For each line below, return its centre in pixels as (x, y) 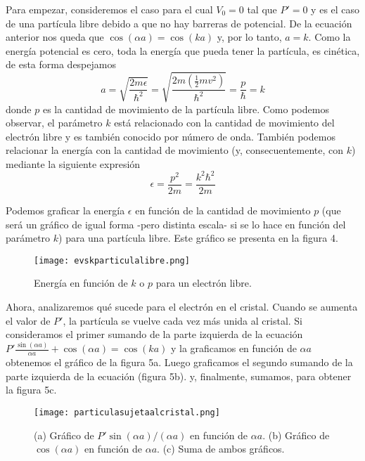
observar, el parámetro (54, 123)
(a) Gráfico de (64, 435)
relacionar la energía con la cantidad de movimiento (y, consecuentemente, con (175, 150)
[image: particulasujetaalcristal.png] (127, 412)
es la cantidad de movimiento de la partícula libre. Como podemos (186, 109)
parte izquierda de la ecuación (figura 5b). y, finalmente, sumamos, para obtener (179, 376)
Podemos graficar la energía (65, 210)
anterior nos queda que (55, 37)
